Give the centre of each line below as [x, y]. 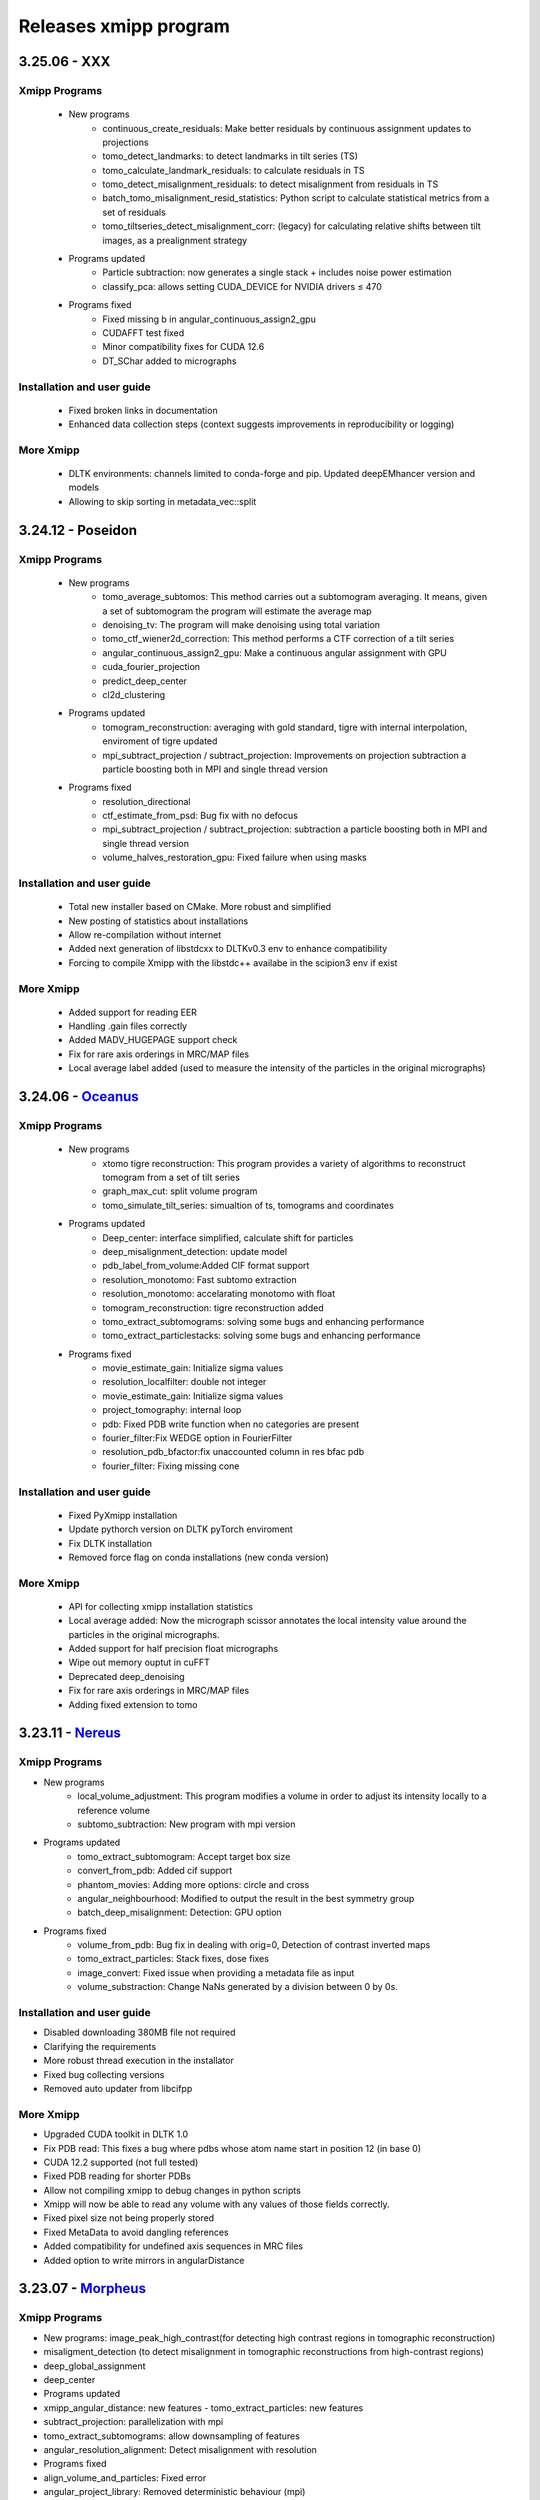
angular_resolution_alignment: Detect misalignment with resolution [180, 2449]
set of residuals [134, 212]
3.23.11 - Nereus [70, 1733]
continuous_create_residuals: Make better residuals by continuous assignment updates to [287, 128]
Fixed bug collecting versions [104, 2074]
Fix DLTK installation [110, 1543]
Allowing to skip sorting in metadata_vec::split [162, 501]
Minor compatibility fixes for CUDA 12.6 [183, 347]
